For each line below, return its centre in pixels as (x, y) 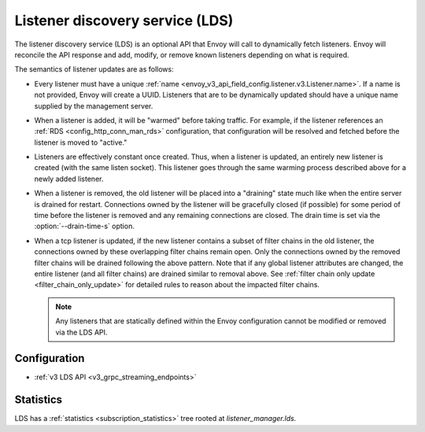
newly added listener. (69, 179)
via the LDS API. (81, 332)
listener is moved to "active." (81, 142)
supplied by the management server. (94, 105)
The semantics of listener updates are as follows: (94, 69)
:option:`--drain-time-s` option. (85, 226)
